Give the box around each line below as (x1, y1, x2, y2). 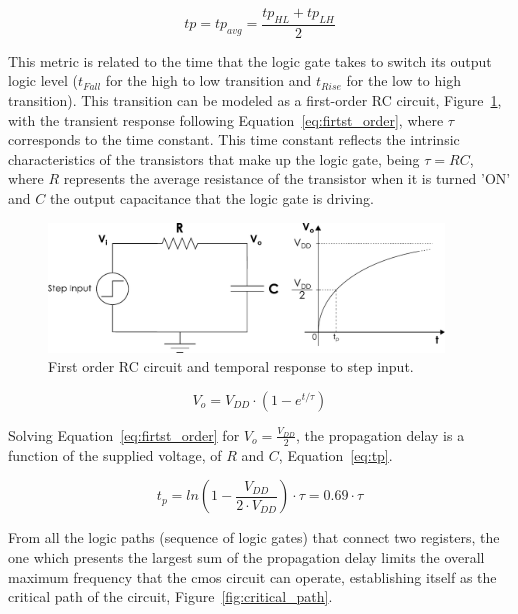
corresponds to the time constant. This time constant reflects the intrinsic (8, 129, 460, 150)
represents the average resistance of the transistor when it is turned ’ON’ (63, 168, 511, 189)
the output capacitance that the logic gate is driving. (49, 187, 374, 208)
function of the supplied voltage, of (8, 444, 222, 465)
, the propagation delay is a (296, 424, 465, 445)
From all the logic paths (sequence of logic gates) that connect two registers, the (8, 527, 500, 548)
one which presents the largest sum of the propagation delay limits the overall (8, 546, 485, 567)
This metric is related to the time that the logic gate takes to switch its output (8, 50, 492, 71)
